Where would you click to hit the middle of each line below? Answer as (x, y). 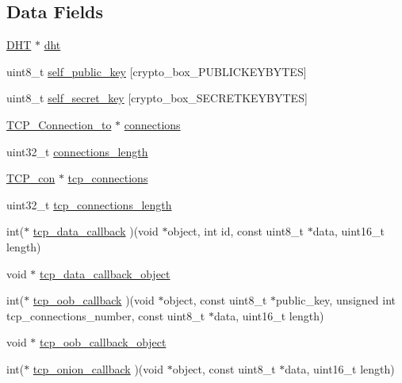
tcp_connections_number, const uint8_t (106, 315)
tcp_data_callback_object (105, 273)
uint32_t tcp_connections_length (89, 204)
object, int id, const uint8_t (236, 231)
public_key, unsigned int (336, 300)
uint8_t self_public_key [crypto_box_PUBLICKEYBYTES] (157, 71)
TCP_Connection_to (59, 124)
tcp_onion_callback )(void (98, 368)
